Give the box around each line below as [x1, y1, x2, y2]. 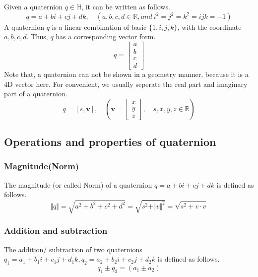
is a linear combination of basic [52, 21, 147, 32]
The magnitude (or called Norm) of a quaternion [4, 179, 152, 190]
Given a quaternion [4, 1, 63, 11]
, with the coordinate [177, 21, 242, 32]
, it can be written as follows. [81, 1, 170, 11]
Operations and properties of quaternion [4, 134, 216, 149]
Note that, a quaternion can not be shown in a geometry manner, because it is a [4, 69, 249, 79]
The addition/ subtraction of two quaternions [4, 244, 142, 254]
